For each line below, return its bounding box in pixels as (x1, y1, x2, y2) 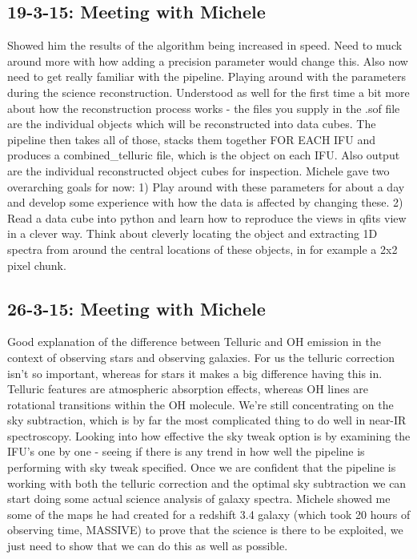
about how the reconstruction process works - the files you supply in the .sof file (7, 99, 400, 116)
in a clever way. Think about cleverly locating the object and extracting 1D (7, 225, 378, 242)
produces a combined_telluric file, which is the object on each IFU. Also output (7, 147, 400, 163)
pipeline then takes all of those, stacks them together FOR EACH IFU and (7, 131, 375, 147)
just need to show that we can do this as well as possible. (7, 537, 288, 554)
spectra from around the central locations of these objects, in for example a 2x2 (7, 240, 398, 257)
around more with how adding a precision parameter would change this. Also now (7, 52, 408, 69)
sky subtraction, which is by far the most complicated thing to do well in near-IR (7, 412, 407, 428)
